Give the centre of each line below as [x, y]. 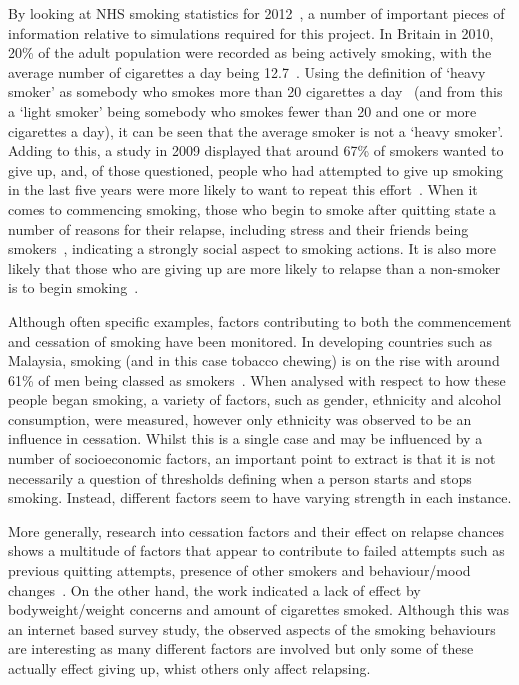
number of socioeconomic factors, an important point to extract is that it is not [252, 458]
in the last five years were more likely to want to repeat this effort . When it [243, 189]
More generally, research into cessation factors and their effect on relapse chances [256, 530]
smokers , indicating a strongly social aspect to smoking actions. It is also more [252, 248]
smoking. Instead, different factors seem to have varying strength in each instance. [260, 497]
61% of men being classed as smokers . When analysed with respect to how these [257, 379]
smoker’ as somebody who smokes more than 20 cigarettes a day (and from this [255, 91]
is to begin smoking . [73, 287]
